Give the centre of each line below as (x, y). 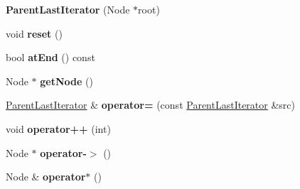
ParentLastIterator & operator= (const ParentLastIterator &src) (151, 105)
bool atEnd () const (50, 57)
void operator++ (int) (58, 128)
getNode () (66, 81)
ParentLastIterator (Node (68, 9)
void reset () (34, 33)
